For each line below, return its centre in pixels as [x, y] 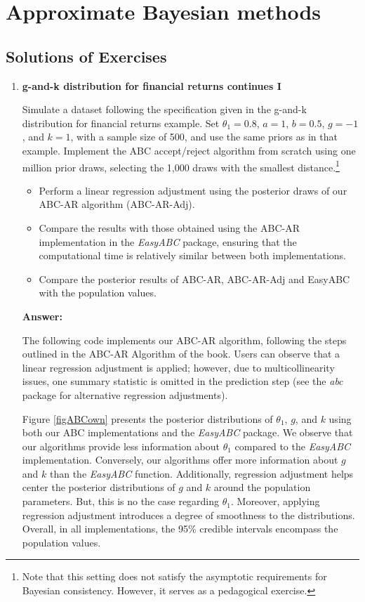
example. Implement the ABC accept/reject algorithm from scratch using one [189, 150]
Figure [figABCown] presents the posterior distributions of [147, 418]
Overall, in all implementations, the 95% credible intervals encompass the [180, 529]
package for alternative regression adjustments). [125, 394]
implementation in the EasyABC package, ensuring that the [168, 241]
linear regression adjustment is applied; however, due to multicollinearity [178, 367]
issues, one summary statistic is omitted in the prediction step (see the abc [182, 381]
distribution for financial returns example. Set [121, 123]
